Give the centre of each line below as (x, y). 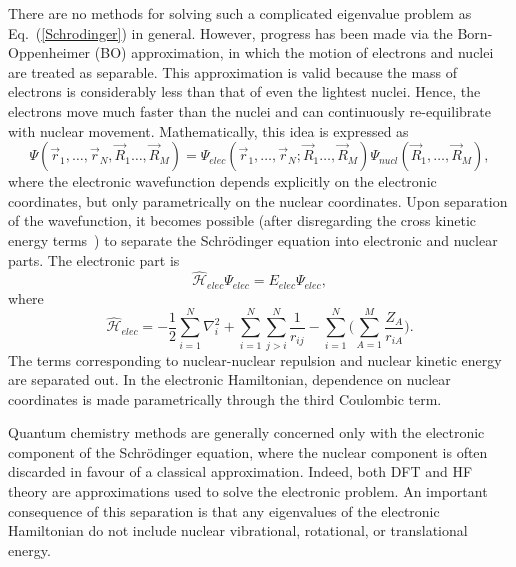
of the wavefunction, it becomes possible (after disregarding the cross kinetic (242, 220)
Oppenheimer (49, 52)
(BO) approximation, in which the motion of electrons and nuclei (294, 52)
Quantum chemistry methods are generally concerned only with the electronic (246, 432)
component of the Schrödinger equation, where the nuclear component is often (248, 451)
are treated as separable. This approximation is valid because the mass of (233, 71)
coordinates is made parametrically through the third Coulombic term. (225, 398)
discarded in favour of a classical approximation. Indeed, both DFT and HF (240, 471)
